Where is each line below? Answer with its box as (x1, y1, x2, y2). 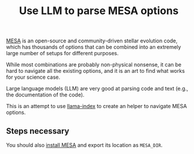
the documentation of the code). (6, 91, 85, 98)
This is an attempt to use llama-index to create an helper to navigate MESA (6, 103, 187, 110)
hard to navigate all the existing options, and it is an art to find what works (6, 68, 185, 75)
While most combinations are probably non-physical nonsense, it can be (6, 61, 182, 68)
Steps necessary (6, 126, 69, 136)
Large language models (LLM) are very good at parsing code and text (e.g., (6, 85, 189, 92)
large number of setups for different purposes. (6, 50, 119, 57)
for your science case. (6, 73, 61, 81)
